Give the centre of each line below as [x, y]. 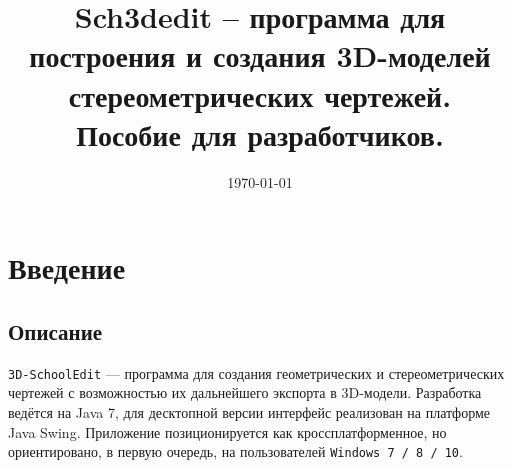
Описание [55, 330]
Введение [67, 267]
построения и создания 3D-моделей [260, 55]
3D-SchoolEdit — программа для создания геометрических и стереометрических [256, 372]
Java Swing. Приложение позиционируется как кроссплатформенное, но [227, 431]
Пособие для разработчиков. [260, 133]
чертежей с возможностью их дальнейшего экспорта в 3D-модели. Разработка [245, 392]
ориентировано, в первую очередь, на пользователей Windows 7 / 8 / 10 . [235, 451]
